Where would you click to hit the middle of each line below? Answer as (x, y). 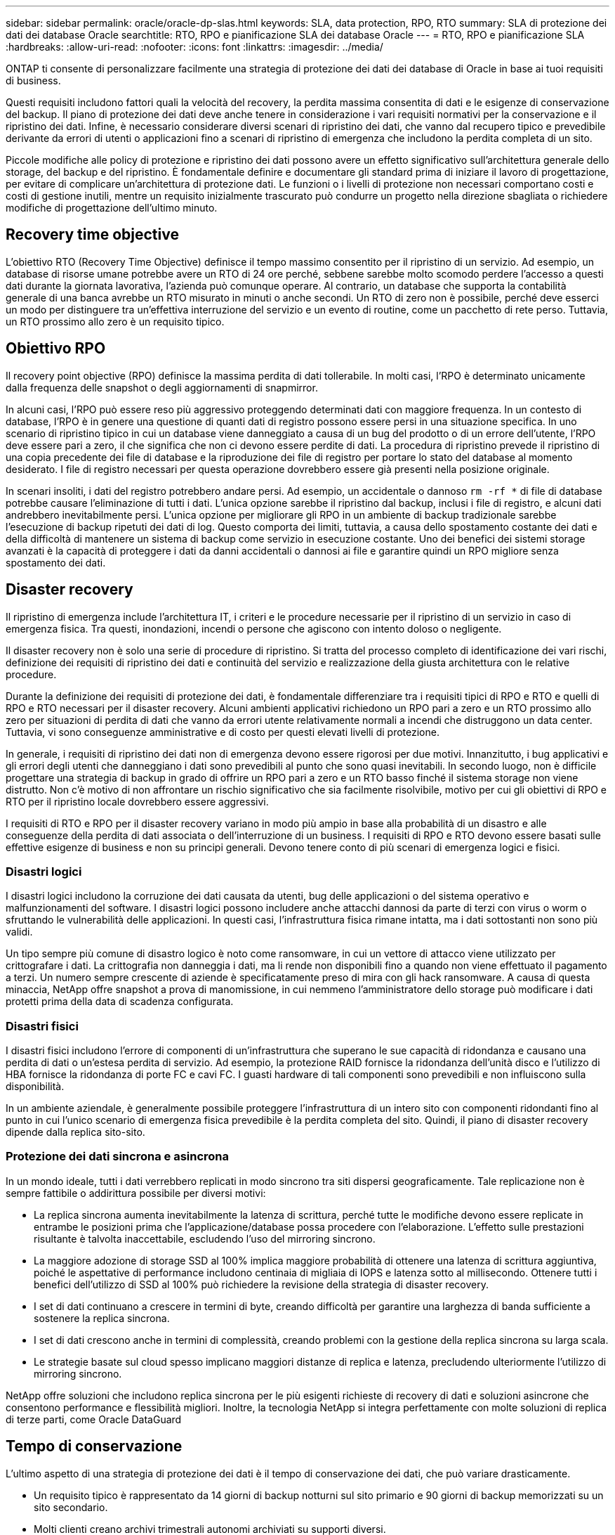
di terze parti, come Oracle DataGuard (94, 1419)
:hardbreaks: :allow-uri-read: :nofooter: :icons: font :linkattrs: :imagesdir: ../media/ (194, 47)
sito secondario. (71, 1507)
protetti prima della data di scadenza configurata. (120, 1002)
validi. (19, 932)
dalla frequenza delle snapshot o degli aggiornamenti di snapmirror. (162, 387)
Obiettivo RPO (56, 349)
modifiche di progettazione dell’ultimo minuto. (112, 208)
